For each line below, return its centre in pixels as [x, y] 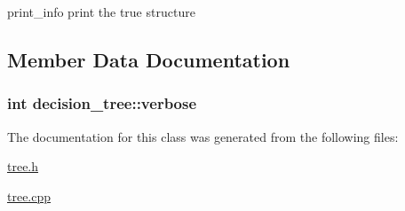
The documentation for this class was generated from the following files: [203, 136]
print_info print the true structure [101, 12]
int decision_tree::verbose [102, 103]
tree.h [23, 166]
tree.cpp [29, 195]
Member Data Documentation [149, 59]
